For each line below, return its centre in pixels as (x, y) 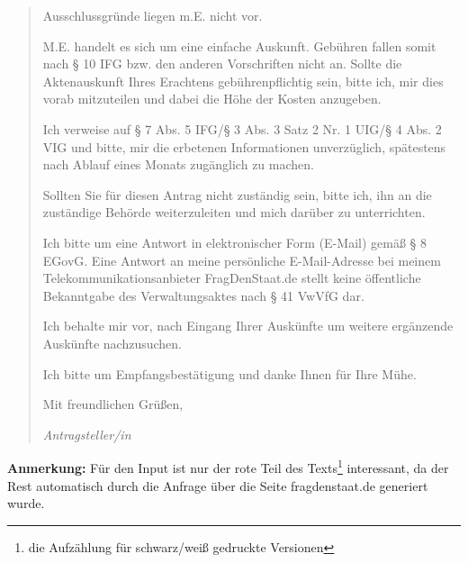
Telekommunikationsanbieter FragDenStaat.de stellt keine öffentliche (232, 278)
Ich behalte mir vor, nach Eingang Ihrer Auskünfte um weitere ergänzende (248, 326)
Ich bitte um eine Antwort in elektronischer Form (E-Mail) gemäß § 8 (234, 242)
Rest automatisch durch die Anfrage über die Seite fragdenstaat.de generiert (218, 485)
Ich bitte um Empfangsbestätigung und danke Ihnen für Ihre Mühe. (229, 373)
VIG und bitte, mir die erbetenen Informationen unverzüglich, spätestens (244, 146)
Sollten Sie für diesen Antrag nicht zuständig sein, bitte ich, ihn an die (237, 194)
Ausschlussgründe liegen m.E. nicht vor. (153, 15)
